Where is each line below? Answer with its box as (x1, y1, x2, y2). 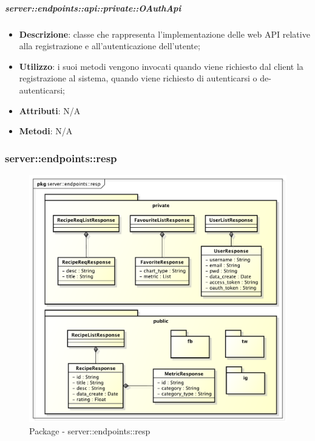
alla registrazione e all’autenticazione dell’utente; (19, 39, 200, 52)
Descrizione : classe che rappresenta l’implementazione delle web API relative (19, 27, 310, 40)
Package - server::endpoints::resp (29, 424, 151, 437)
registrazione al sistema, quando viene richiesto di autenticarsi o (19, 72, 257, 84)
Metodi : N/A (19, 125, 73, 137)
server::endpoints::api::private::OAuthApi (5, 1, 181, 14)
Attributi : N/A (19, 104, 81, 117)
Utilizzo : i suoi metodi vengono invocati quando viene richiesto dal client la (19, 60, 303, 72)
